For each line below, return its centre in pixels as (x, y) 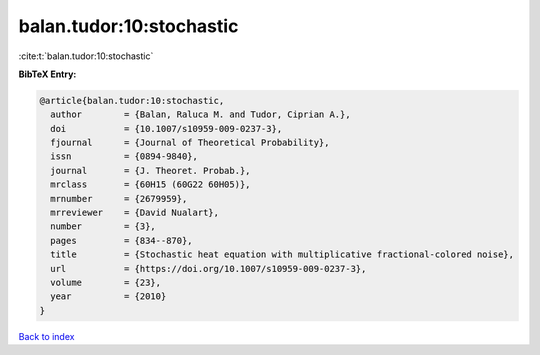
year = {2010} (108, 296)
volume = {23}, (106, 282)
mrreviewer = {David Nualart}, (135, 213)
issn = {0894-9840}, (124, 156)
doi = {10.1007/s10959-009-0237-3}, (166, 128)
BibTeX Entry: (47, 74)
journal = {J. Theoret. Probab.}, (150, 170)
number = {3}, (103, 226)
